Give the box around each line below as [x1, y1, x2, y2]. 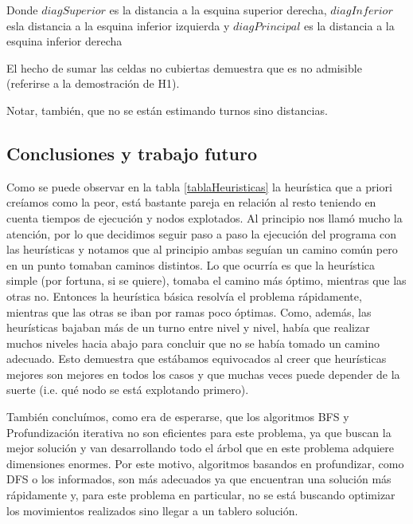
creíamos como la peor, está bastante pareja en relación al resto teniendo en [6, 194, 376, 211]
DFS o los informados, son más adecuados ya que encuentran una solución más [6, 471, 392, 487]
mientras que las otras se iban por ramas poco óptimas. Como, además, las [6, 303, 372, 320]
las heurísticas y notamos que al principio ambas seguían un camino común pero [6, 241, 398, 258]
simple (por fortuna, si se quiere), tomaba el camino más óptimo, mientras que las [6, 272, 407, 289]
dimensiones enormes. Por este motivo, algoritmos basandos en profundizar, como [6, 455, 404, 471]
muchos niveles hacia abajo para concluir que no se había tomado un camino [6, 334, 380, 351]
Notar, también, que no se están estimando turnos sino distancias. [6, 101, 328, 118]
